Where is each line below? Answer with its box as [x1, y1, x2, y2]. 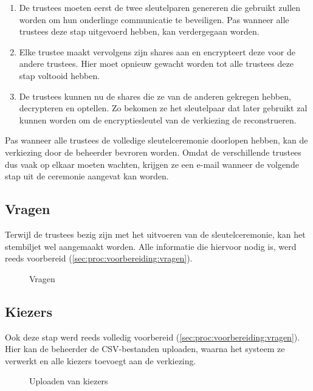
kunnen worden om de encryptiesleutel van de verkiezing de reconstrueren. [19, 113, 297, 126]
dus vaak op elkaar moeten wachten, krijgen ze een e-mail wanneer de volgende [5, 157, 299, 170]
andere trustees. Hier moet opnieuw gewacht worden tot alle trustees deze [19, 57, 294, 70]
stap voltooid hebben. [19, 69, 100, 81]
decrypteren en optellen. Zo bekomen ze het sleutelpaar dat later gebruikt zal [19, 102, 308, 114]
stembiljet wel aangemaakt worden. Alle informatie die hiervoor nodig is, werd [5, 240, 297, 252]
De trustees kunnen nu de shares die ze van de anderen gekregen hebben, [19, 89, 291, 102]
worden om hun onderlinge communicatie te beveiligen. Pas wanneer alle [19, 13, 289, 26]
